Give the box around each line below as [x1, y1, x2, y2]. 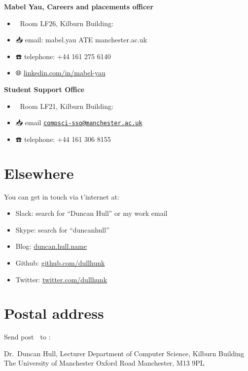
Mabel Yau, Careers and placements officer [4, 1, 154, 11]
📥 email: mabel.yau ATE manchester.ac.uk [15, 34, 147, 45]
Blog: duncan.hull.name [15, 241, 87, 251]
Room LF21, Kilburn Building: [20, 101, 113, 111]
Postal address [4, 303, 104, 323]
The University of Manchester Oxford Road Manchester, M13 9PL [4, 358, 205, 368]
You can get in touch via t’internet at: [4, 191, 119, 202]
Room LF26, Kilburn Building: [20, 18, 113, 28]
